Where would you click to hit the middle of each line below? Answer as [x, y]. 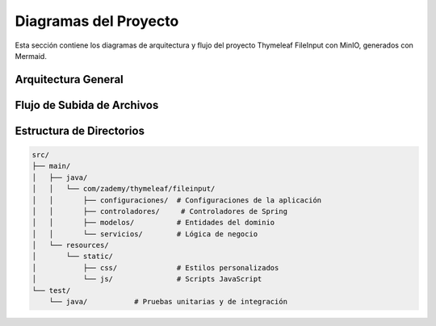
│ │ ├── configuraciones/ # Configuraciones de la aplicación [177, 200]
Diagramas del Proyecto [97, 21]
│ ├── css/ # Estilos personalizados [155, 267]
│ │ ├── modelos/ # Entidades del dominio [153, 223]
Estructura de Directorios [80, 130]
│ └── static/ [72, 257]
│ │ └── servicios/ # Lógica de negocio [145, 234]
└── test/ [51, 290]
